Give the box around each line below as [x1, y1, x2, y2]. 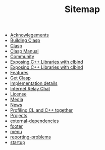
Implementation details [10, 80, 58, 86]
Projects [10, 113, 28, 119]
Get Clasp [10, 75, 31, 81]
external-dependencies [10, 118, 59, 124]
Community [10, 54, 34, 60]
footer [10, 123, 23, 129]
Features [10, 70, 29, 76]
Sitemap [64, 4, 100, 15]
